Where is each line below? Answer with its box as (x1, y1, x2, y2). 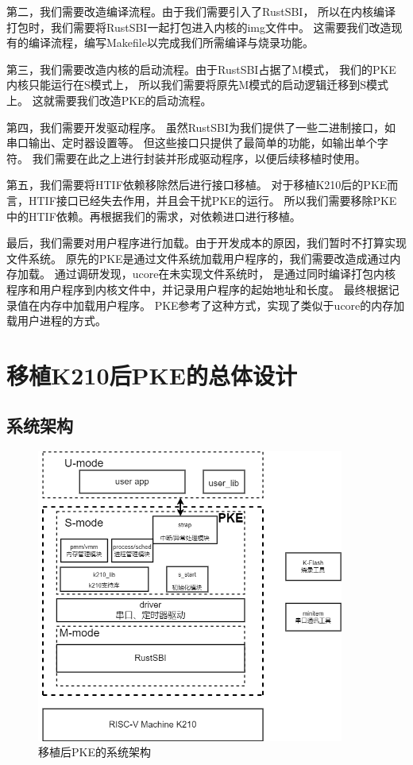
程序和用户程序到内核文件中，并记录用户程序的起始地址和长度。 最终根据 (6, 280, 388, 297)
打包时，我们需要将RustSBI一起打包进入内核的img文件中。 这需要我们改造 (6, 18, 392, 35)
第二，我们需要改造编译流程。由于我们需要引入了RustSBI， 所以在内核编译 (6, 3, 396, 19)
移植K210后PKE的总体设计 (6, 358, 297, 391)
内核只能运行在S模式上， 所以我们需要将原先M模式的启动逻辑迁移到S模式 (6, 76, 389, 93)
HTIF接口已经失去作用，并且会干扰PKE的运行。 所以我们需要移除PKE (28, 191, 397, 208)
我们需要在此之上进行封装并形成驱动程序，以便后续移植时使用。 (32, 149, 366, 166)
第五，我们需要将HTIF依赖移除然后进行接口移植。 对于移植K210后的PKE (6, 176, 388, 193)
